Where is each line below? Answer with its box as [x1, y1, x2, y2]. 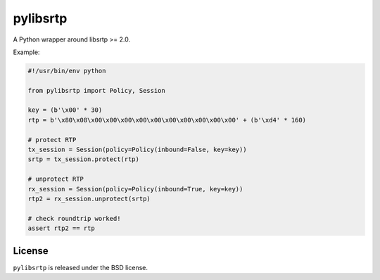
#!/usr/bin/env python [27, 67, 106, 75]
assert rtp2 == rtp [27, 224, 95, 232]
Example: [13, 48, 40, 56]
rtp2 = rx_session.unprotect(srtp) [27, 195, 151, 203]
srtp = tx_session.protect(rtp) [27, 155, 140, 163]
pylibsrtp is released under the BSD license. [13, 263, 148, 272]
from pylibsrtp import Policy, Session [27, 87, 165, 94]
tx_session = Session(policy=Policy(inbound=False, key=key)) [27, 146, 247, 154]
